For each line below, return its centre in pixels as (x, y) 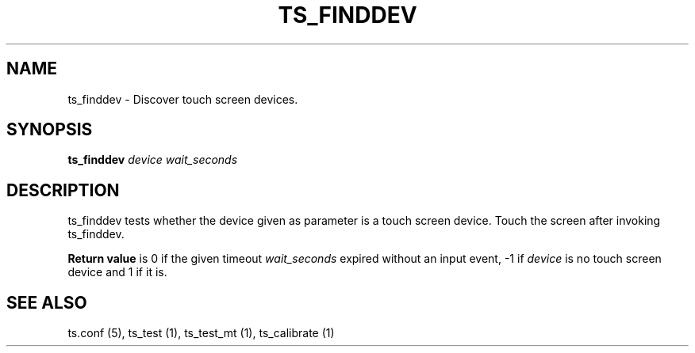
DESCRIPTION (63, 190)
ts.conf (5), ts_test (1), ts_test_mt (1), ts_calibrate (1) (201, 333)
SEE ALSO (47, 302)
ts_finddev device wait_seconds (153, 160)
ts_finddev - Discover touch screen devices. (183, 99)
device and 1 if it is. (117, 272)
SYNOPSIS (50, 130)
